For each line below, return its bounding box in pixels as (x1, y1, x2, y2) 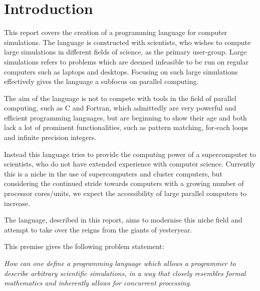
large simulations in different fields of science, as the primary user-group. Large (4, 46, 247, 57)
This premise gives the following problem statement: (4, 241, 164, 251)
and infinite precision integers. (4, 132, 97, 142)
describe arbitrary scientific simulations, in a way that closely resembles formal (4, 267, 246, 278)
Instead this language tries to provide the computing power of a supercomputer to (4, 148, 256, 159)
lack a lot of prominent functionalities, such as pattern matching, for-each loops (4, 122, 248, 132)
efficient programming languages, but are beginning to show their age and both (4, 112, 247, 122)
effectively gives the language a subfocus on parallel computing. (4, 76, 199, 86)
